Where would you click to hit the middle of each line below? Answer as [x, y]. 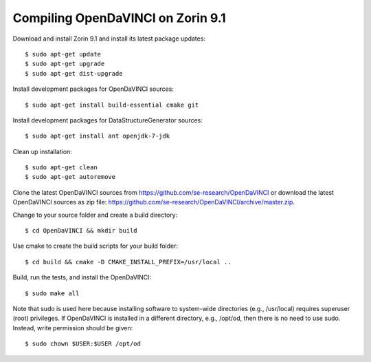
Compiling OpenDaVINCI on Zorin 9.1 [119, 18]
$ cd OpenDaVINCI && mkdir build [81, 231]
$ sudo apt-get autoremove [70, 177]
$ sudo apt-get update [63, 54]
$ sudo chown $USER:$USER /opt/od [83, 344]
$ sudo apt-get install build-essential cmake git [112, 105]
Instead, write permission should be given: [73, 328]
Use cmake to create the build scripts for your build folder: [95, 246]
